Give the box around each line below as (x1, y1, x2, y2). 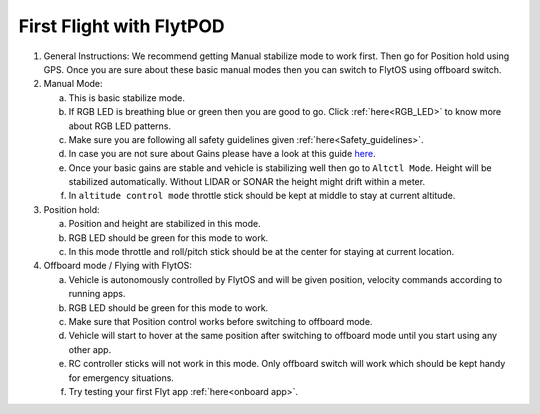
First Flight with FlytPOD (18, 15, 225, 37)
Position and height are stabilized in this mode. (68, 218, 261, 230)
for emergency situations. (68, 371, 175, 384)
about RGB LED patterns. (68, 120, 172, 132)
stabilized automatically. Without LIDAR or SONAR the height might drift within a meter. (68, 176, 425, 188)
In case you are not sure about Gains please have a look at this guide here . (68, 148, 376, 160)
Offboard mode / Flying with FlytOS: (43, 260, 192, 272)
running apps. (68, 288, 126, 300)
